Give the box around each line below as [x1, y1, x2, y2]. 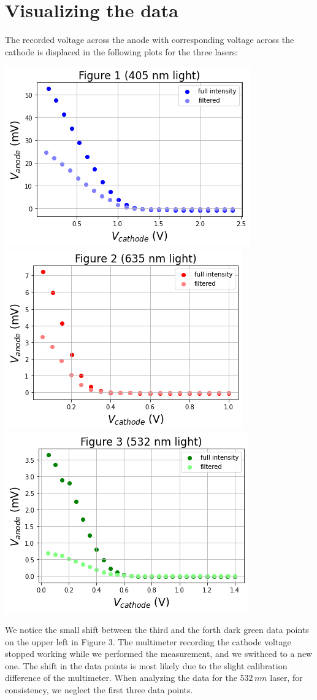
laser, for [270, 671, 303, 684]
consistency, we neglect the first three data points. [5, 683, 193, 696]
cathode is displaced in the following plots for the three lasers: [5, 45, 239, 58]
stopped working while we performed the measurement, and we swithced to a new [5, 647, 313, 660]
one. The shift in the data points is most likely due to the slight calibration [5, 659, 288, 672]
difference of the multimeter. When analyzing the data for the [5, 671, 237, 684]
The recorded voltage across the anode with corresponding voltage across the [5, 33, 294, 46]
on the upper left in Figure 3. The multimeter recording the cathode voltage [5, 635, 291, 648]
